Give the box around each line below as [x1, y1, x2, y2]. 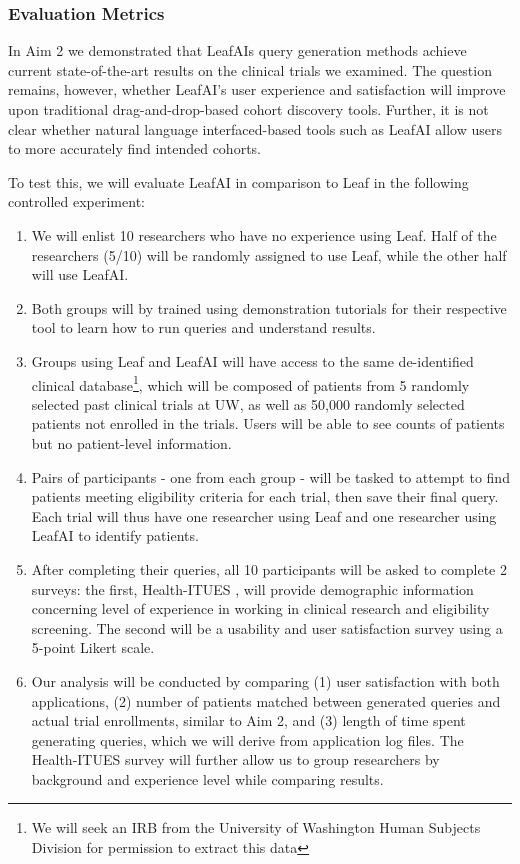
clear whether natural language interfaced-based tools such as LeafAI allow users [8, 118, 502, 139]
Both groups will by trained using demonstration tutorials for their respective [31, 297, 507, 318]
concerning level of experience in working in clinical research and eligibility [31, 598, 490, 619]
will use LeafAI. [31, 264, 129, 285]
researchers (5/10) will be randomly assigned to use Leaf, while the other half [31, 244, 507, 265]
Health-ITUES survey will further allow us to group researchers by [31, 749, 440, 770]
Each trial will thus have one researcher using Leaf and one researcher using [31, 505, 497, 526]
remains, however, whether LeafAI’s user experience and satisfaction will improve [8, 79, 506, 100]
